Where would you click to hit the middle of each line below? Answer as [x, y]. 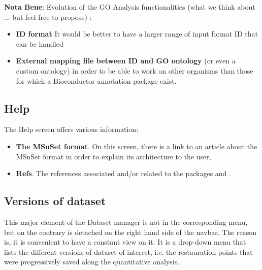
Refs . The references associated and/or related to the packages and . [123, 173]
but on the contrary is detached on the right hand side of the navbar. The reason [130, 232]
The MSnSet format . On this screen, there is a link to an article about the [137, 146]
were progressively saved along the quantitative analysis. [92, 262]
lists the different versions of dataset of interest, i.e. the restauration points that [128, 251]
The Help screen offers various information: [71, 129]
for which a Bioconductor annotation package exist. [96, 80]
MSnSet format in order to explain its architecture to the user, [113, 156]
